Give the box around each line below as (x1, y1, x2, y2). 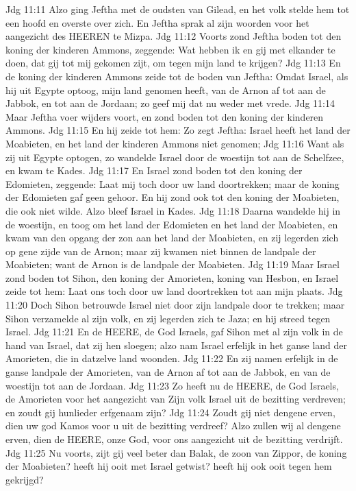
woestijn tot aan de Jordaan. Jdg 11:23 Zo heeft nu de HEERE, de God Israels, (5, 378, 339, 392)
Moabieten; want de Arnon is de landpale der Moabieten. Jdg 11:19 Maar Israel (5, 257, 340, 272)
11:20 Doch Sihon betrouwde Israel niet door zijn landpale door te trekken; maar (5, 298, 345, 312)
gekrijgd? (5, 472, 44, 486)
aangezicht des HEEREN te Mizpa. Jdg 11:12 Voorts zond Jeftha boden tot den (5, 29, 342, 43)
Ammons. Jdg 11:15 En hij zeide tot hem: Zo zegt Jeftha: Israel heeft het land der (5, 123, 351, 137)
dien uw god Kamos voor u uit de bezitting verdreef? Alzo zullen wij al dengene (5, 418, 341, 433)
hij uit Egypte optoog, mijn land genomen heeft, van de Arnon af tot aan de (5, 82, 326, 97)
